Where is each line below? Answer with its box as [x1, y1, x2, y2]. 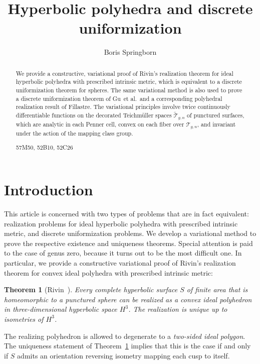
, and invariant [197, 119, 236, 128]
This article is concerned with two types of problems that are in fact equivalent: [4, 208, 249, 218]
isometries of [4, 313, 44, 324]
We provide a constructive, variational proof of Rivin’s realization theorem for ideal [16, 69, 233, 77]
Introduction [4, 179, 93, 200]
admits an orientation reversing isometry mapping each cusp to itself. [17, 350, 230, 360]
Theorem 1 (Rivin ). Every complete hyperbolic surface [4, 284, 178, 295]
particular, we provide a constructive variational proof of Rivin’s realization [4, 257, 236, 268]
